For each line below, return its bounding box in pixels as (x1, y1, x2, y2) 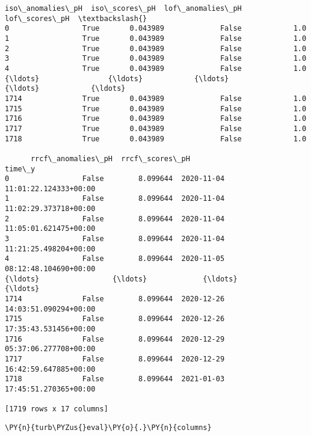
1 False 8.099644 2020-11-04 (5, 194, 225, 203)
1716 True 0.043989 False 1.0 (5, 114, 307, 123)
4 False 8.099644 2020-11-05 (5, 254, 225, 263)
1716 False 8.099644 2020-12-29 (5, 334, 225, 343)
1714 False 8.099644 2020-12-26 (5, 295, 225, 304)
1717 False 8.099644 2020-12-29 (5, 354, 225, 363)
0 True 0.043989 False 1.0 (5, 24, 307, 33)
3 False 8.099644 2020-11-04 (5, 235, 225, 244)
